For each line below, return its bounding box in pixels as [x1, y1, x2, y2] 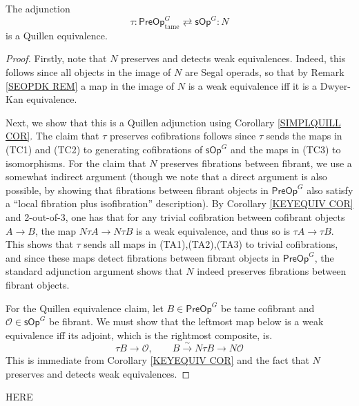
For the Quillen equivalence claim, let [6, 300, 164, 315]
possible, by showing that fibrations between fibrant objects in [6, 182, 269, 197]
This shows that [6, 237, 73, 251]
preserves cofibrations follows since [109, 128, 256, 143]
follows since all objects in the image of [6, 65, 171, 79]
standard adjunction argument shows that [6, 264, 183, 278]
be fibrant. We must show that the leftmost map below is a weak [48, 314, 324, 329]
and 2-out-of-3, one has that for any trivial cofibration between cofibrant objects [6, 210, 345, 224]
